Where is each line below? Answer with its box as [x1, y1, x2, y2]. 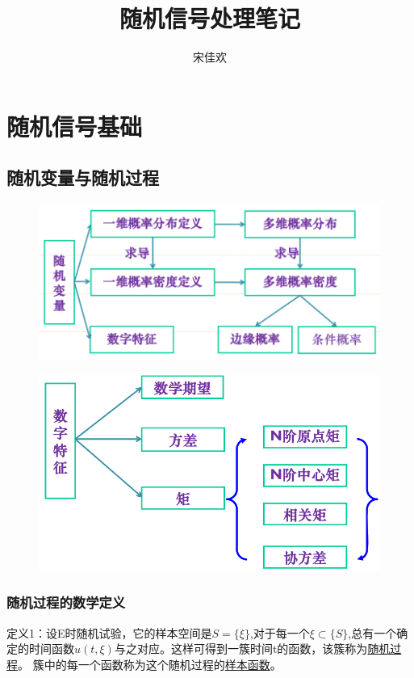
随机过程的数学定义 [6, 592, 126, 613]
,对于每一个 [249, 624, 310, 641]
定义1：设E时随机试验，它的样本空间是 [6, 624, 212, 641]
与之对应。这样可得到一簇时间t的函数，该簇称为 [114, 640, 368, 657]
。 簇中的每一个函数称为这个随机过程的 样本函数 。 [18, 655, 282, 672]
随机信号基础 [6, 109, 143, 142]
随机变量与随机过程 [6, 165, 159, 190]
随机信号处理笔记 [119, 2, 300, 35]
